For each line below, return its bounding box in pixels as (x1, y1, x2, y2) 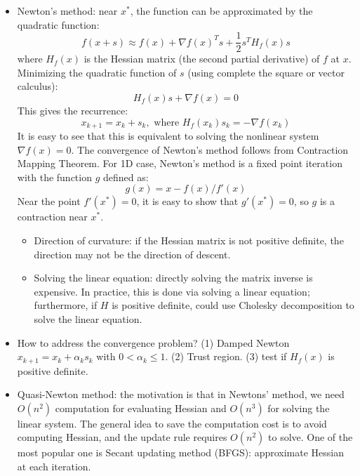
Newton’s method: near (17, 4, 118, 18)
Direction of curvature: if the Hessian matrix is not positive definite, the (34, 233, 344, 248)
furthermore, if (34, 298, 98, 312)
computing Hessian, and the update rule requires (17, 430, 227, 444)
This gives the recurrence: (17, 103, 128, 118)
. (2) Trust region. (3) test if (165, 349, 287, 364)
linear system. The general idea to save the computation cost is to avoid (17, 416, 327, 430)
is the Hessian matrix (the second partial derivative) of (84, 51, 320, 66)
